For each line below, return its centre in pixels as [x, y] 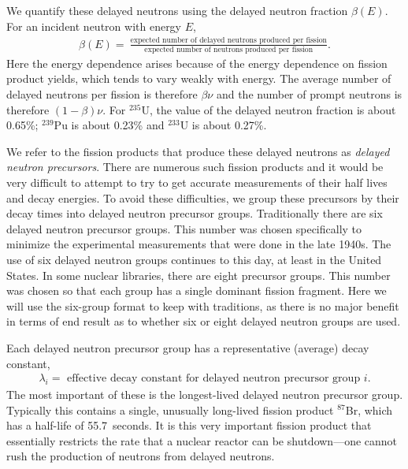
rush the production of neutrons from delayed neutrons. [141, 456]
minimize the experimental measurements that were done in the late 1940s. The [199, 244]
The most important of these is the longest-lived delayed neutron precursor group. [205, 394]
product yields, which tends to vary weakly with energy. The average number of [199, 78]
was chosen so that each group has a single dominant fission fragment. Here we [197, 290]
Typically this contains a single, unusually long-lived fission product [170, 409]
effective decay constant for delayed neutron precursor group [214, 379]
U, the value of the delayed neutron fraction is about [269, 109]
